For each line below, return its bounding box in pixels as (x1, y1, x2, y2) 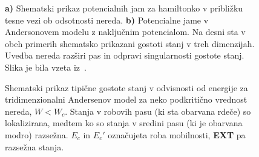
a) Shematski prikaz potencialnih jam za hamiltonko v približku (5, 2, 243, 14)
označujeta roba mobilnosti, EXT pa (108, 128, 246, 141)
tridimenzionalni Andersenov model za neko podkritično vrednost (5, 93, 248, 106)
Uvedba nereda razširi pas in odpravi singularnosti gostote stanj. (5, 49, 244, 62)
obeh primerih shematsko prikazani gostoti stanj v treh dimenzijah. (5, 37, 255, 50)
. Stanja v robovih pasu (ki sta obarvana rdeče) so (65, 104, 251, 117)
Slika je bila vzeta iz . (5, 60, 87, 73)
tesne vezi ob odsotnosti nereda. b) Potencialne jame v (5, 13, 209, 26)
